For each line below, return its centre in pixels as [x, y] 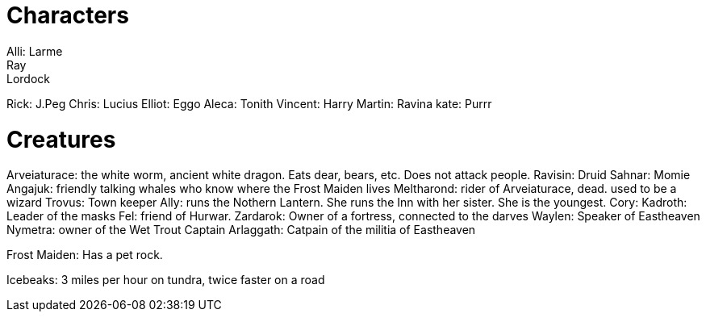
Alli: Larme [35, 51]
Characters [68, 15]
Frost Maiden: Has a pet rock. [85, 255]
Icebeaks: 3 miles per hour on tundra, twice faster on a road [166, 280]
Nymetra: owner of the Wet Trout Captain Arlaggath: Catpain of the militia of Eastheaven [241, 230]
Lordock [28, 78]
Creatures [61, 139]
